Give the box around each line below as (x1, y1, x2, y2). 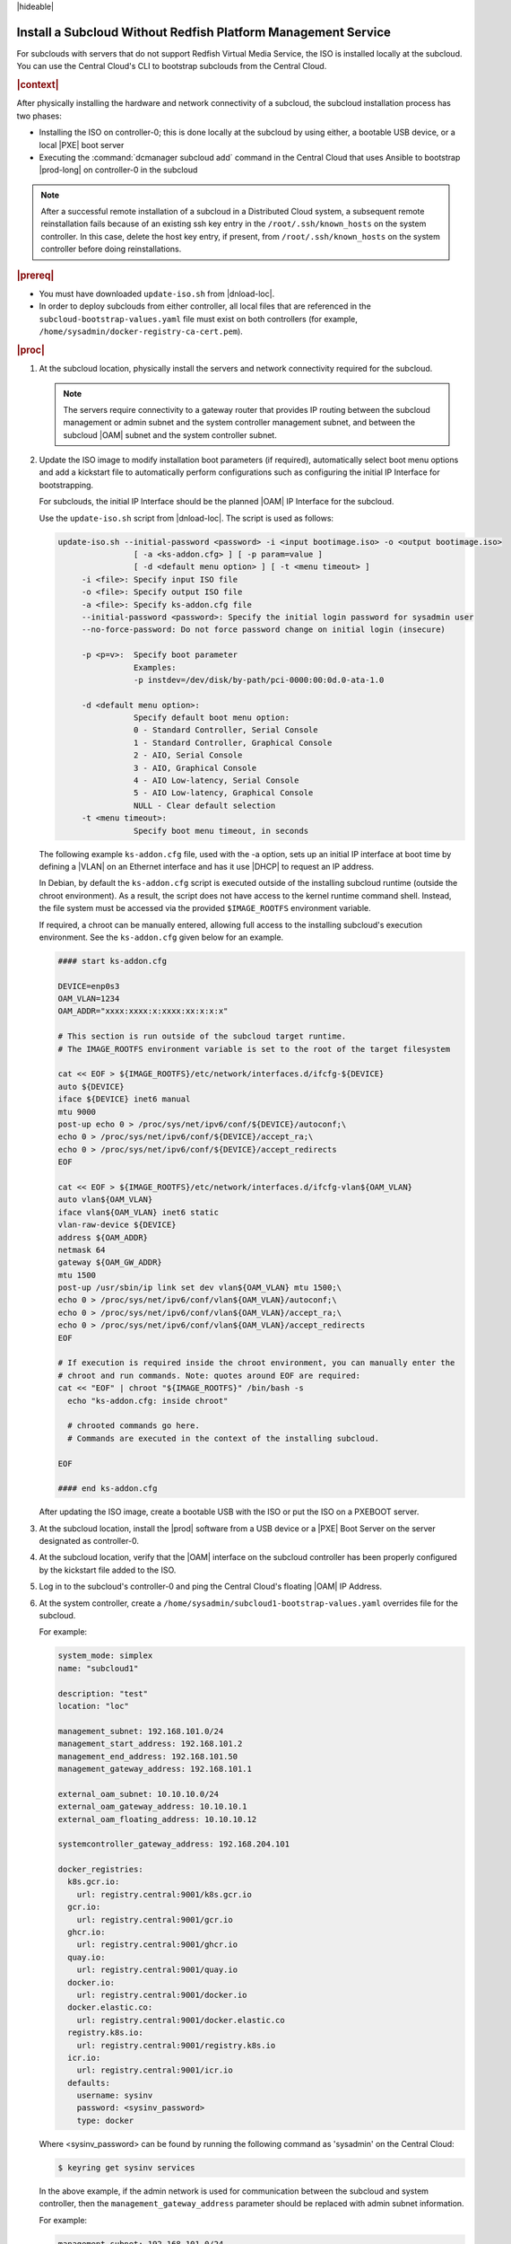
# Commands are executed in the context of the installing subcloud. (67, 1433, 380, 1443)
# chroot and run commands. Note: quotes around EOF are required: (57, 1370, 361, 1381)
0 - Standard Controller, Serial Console (133, 725, 318, 735)
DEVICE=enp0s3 (57, 981, 120, 991)
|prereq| (16, 269, 55, 282)
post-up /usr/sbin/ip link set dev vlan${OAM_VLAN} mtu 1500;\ (57, 1283, 342, 1293)
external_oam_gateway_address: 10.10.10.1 (57, 1801, 247, 1812)
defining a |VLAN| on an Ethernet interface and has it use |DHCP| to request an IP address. (39, 861, 375, 872)
